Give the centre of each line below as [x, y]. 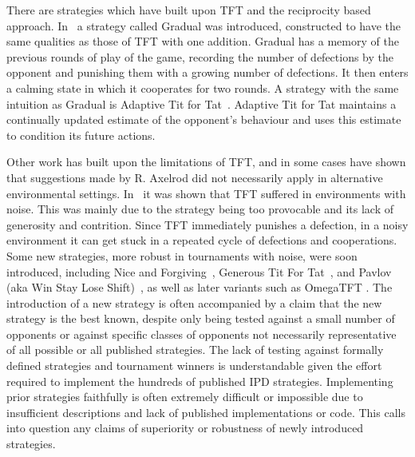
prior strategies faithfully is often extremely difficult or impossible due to [185, 397]
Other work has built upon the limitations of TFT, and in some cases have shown [206, 162]
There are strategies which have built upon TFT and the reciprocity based [189, 10]
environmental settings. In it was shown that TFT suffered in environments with [206, 193]
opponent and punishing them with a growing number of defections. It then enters [207, 72]
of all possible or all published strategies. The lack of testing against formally [195, 350]
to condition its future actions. [81, 135]
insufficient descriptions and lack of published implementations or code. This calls [206, 412]
